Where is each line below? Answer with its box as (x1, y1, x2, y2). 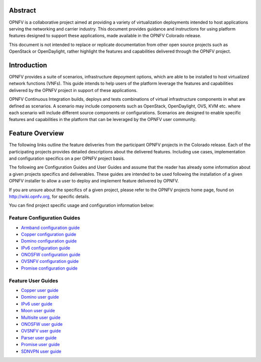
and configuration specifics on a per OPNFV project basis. (9, 155, 125, 162)
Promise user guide (21, 342, 60, 347)
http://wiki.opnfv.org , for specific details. (9, 194, 90, 199)
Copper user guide (21, 287, 59, 293)
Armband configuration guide (21, 225, 80, 230)
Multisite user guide (21, 315, 60, 320)
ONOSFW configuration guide (21, 252, 81, 257)
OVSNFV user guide (21, 328, 61, 334)
